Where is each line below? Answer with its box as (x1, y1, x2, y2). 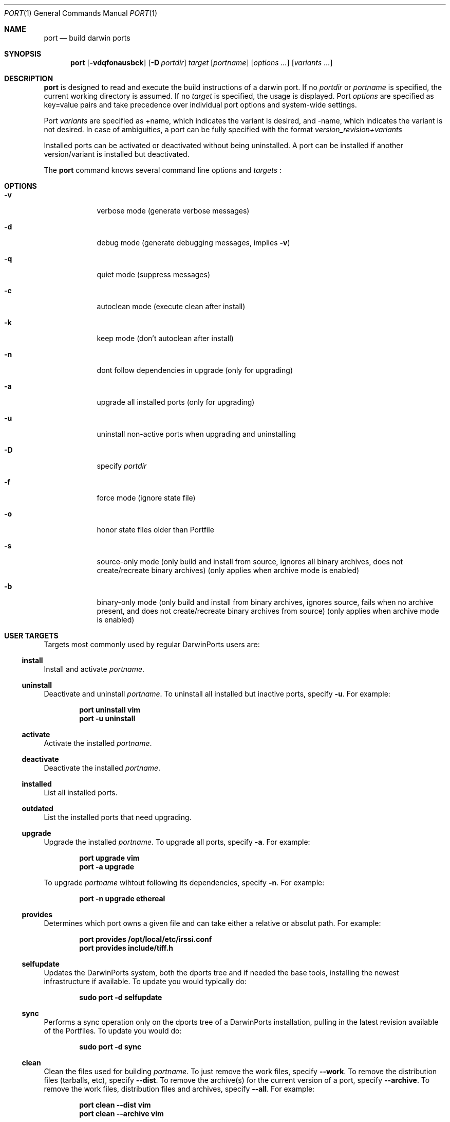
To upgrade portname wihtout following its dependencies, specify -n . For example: (44, 878, 325, 887)
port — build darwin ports (44, 33, 130, 42)
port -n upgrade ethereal (79, 894, 165, 903)
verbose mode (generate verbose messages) (97, 206, 250, 215)
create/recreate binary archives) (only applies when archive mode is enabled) (97, 566, 360, 575)
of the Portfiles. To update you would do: (44, 1026, 182, 1035)
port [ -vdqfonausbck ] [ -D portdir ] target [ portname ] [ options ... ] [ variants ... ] (70, 58, 333, 67)
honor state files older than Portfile (97, 525, 214, 534)
